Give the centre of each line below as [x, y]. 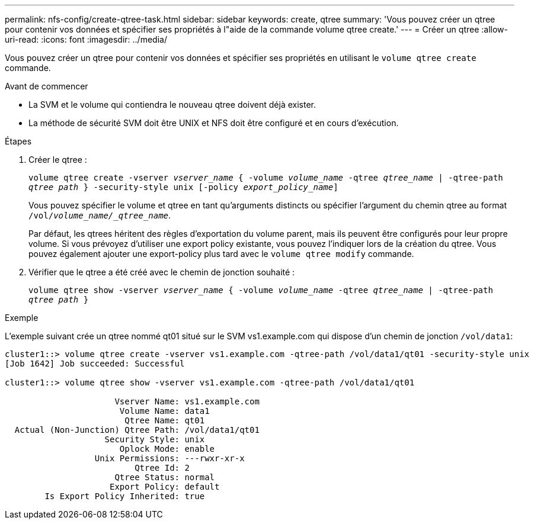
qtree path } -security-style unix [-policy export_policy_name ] [183, 187]
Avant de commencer [47, 86]
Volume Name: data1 [164, 411]
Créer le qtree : [58, 160]
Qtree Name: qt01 [165, 420]
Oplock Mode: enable [167, 449]
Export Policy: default [165, 487]
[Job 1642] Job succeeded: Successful [95, 364]
